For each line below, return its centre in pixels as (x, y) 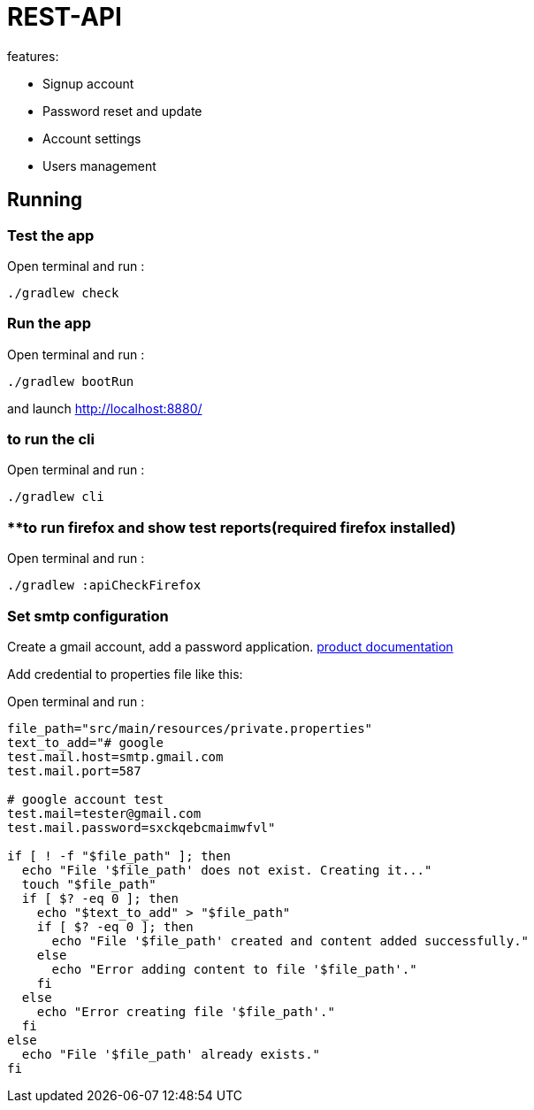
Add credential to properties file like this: (125, 674)
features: (33, 56)
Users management (99, 166)
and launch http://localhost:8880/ (105, 408)
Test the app (51, 235)
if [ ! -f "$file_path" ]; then (119, 856)
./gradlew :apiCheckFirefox (104, 586)
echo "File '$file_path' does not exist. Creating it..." (227, 870)
